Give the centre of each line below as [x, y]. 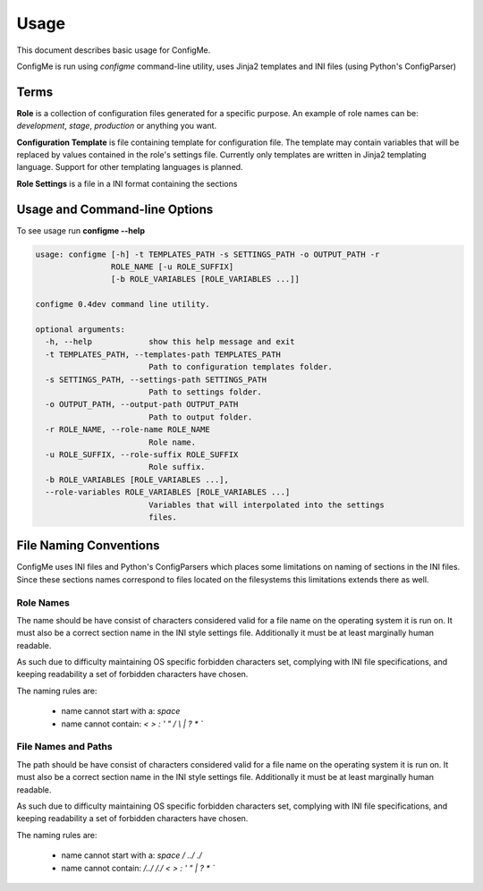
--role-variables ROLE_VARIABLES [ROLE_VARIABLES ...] [168, 492]
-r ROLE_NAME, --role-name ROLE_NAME [127, 430]
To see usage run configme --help [80, 230]
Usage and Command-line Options [115, 209]
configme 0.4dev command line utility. [123, 305]
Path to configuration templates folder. [240, 367]
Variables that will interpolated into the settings [266, 505]
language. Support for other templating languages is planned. [130, 167]
